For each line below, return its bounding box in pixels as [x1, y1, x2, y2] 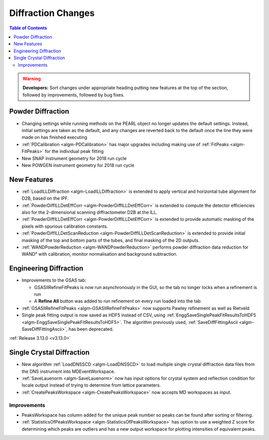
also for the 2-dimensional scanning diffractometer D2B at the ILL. [21, 209, 158, 215]
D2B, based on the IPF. [21, 195, 69, 201]
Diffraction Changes [9, 7, 95, 18]
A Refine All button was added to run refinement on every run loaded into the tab [34, 298, 201, 304]
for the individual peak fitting [45, 148, 104, 154]
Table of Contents [9, 25, 47, 31]
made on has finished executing [21, 135, 87, 141]
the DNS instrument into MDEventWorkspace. [21, 368, 116, 374]
